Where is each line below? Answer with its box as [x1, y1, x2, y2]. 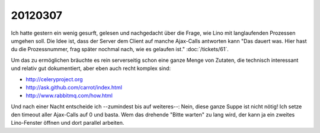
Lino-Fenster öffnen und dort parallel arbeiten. [11, 119, 124, 127]
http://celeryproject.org [25, 75, 83, 82]
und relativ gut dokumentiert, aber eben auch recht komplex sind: [11, 65, 171, 72]
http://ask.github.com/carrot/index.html [25, 84, 123, 91]
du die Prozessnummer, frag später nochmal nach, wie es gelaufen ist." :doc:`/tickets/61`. [11, 46, 229, 53]
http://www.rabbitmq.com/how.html [25, 92, 113, 99]
